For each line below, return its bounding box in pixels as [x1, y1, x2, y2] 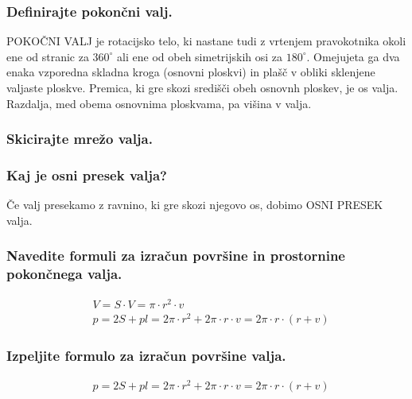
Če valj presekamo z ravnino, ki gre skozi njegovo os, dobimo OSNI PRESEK [6, 196, 383, 213]
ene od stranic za [6, 48, 89, 64]
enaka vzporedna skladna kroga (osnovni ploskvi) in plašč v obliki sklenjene [6, 64, 375, 80]
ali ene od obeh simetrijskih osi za [117, 48, 283, 64]
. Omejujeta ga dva [306, 48, 400, 64]
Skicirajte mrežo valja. [6, 129, 153, 149]
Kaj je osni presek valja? [6, 165, 167, 184]
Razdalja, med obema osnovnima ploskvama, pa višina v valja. [6, 95, 312, 111]
